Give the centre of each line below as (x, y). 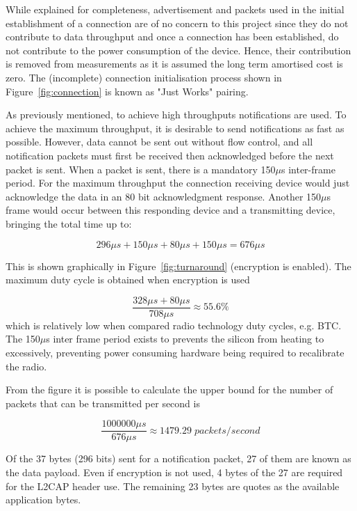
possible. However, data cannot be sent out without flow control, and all (159, 142)
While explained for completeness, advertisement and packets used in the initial (175, 9)
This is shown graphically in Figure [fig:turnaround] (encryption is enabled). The (178, 266)
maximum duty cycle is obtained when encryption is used (128, 280)
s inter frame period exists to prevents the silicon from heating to (185, 339)
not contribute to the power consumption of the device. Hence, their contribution (178, 50)
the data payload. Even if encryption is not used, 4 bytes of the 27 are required (174, 472)
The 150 (23, 339)
